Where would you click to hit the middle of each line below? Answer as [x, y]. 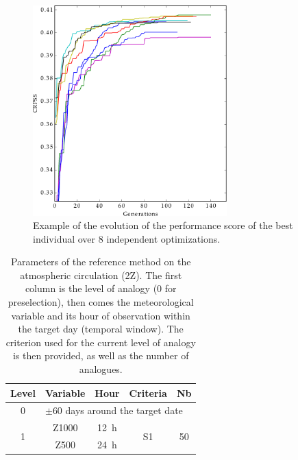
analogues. [101, 369]
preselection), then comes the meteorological [101, 302]
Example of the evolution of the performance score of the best [163, 225]
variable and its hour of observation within [101, 315]
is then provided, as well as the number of [101, 355]
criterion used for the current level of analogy [101, 342]
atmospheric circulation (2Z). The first [101, 275]
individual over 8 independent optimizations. [127, 238]
